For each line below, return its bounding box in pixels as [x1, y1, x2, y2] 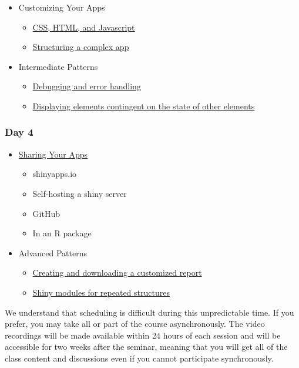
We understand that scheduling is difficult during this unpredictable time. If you [5, 306, 294, 318]
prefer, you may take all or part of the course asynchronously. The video [5, 317, 265, 330]
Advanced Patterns [18, 246, 87, 259]
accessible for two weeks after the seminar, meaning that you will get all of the [5, 340, 288, 353]
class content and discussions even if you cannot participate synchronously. [5, 352, 274, 364]
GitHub [32, 207, 60, 219]
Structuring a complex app [32, 41, 129, 53]
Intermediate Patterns [18, 60, 98, 72]
